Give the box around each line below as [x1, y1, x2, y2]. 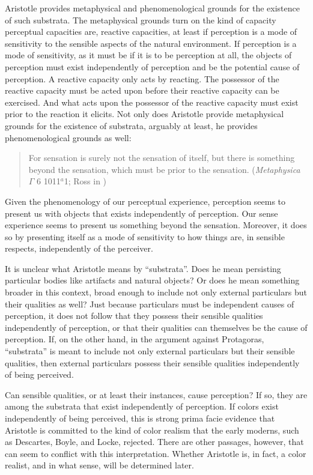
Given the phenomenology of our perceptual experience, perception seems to [5, 195, 286, 207]
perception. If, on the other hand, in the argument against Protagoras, [5, 333, 264, 345]
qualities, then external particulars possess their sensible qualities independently [5, 356, 300, 369]
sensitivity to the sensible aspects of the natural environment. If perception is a [5, 37, 297, 49]
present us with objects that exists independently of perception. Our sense [5, 207, 278, 219]
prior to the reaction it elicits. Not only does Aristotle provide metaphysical [5, 107, 284, 120]
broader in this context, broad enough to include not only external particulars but [5, 286, 307, 298]
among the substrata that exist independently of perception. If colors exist [5, 400, 279, 413]
